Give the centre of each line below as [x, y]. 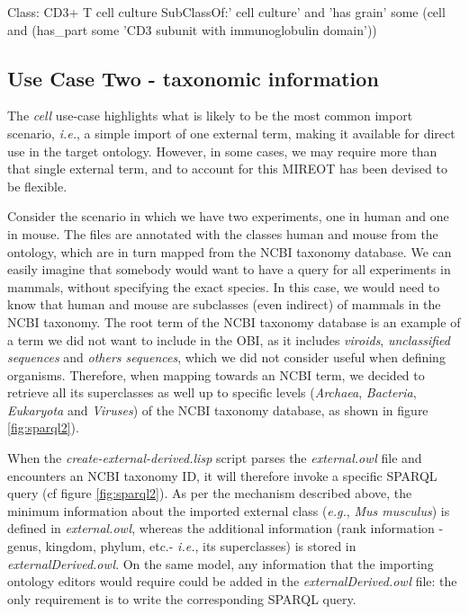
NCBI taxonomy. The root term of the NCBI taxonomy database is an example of [234, 321]
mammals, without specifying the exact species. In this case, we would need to [224, 286]
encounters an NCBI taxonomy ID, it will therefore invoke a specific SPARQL [222, 475]
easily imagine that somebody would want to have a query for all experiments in [229, 269]
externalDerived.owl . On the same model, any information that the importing [221, 563]
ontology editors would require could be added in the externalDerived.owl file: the [232, 581]
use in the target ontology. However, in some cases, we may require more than [222, 151]
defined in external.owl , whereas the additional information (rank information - [225, 528]
